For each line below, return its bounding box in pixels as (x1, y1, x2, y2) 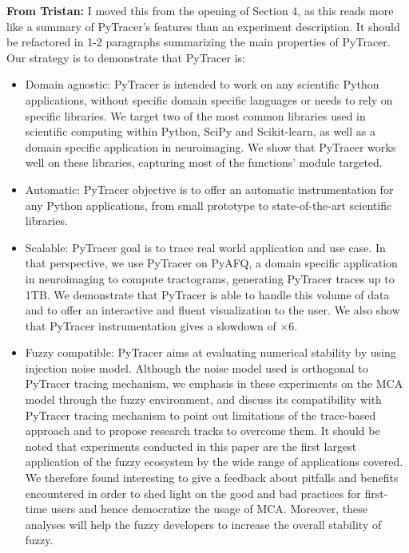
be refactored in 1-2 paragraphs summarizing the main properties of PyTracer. (6, 34, 391, 50)
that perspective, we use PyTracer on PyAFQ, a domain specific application (25, 255, 398, 271)
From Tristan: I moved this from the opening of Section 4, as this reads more (6, 2, 394, 18)
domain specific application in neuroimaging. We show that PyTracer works (25, 138, 396, 155)
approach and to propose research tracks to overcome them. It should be (25, 422, 380, 439)
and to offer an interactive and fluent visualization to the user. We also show (25, 302, 400, 318)
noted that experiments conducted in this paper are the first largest (25, 437, 357, 454)
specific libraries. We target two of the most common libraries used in (25, 107, 366, 124)
